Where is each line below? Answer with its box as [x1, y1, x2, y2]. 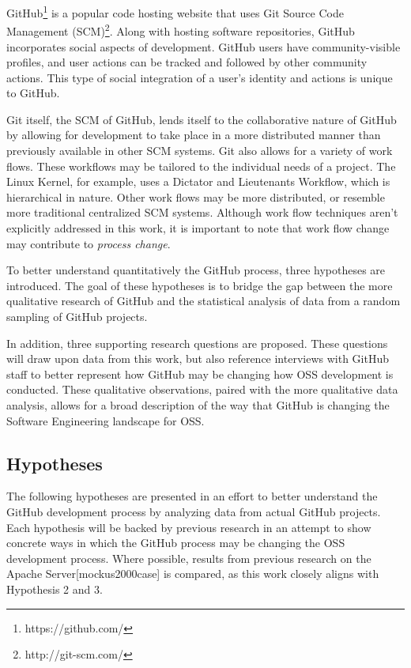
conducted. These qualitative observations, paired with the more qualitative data [6, 381, 398, 398]
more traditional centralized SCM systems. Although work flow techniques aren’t [6, 204, 398, 221]
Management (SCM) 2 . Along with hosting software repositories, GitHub [6, 21, 355, 39]
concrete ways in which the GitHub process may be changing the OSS [6, 534, 345, 551]
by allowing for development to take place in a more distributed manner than [6, 126, 381, 143]
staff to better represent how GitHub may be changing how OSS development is [6, 365, 394, 382]
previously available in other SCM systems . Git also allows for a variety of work [6, 142, 393, 159]
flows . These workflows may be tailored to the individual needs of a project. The [6, 157, 396, 174]
